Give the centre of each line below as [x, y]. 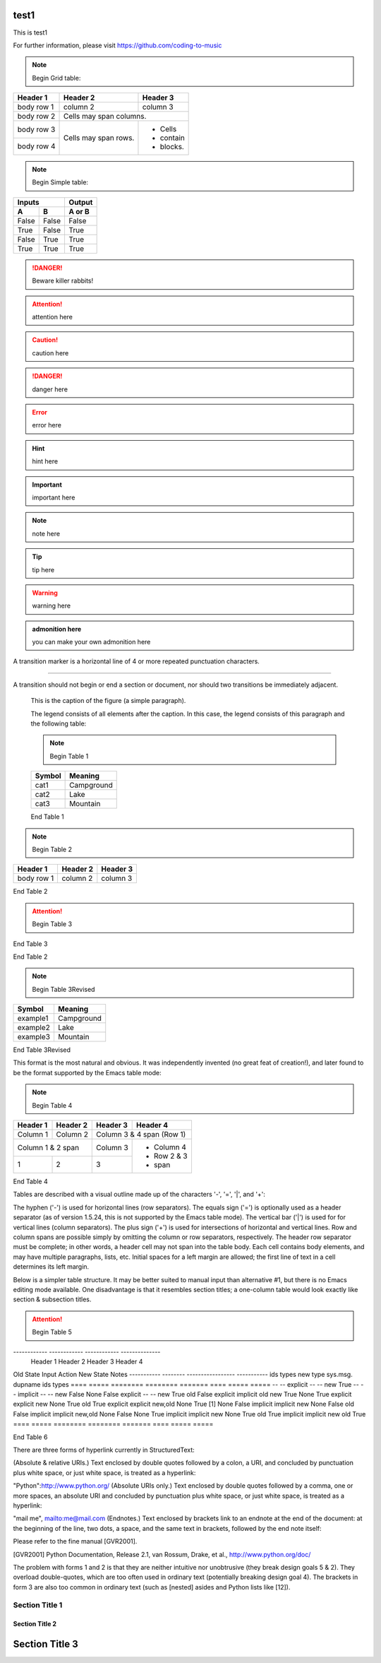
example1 [33, 1019]
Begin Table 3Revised [64, 989]
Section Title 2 [35, 1624]
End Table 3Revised [42, 1050]
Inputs [28, 202]
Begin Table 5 [52, 1332]
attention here [53, 317]
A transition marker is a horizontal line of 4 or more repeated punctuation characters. [137, 661]
